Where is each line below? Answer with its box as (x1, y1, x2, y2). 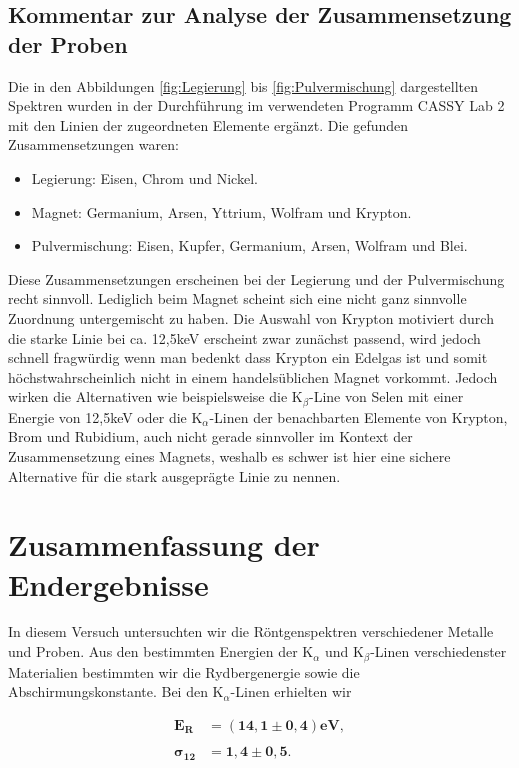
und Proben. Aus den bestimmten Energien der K (8, 641, 314, 662)
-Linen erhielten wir (230, 681, 352, 702)
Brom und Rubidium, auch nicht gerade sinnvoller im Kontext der (8, 426, 413, 447)
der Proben (8, 28, 128, 59)
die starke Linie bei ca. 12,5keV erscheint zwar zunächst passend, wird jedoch (8, 327, 481, 348)
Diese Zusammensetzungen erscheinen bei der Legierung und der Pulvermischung (8, 268, 505, 289)
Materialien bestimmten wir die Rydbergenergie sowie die (8, 661, 360, 682)
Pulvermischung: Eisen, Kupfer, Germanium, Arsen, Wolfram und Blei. (31, 235, 468, 256)
